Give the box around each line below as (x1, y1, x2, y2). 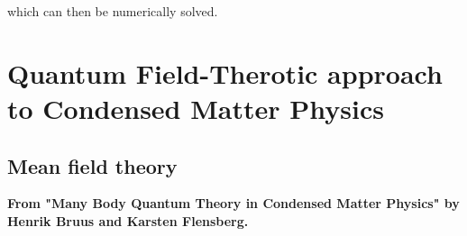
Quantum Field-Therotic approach (7, 54, 443, 91)
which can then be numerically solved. (7, 2, 218, 20)
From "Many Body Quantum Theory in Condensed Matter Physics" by (7, 194, 460, 213)
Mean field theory (7, 151, 178, 179)
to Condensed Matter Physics (7, 89, 384, 126)
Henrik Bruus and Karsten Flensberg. (7, 211, 249, 230)
